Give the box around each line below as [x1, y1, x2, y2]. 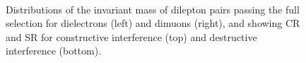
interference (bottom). [6, 43, 102, 58]
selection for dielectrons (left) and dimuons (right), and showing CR [6, 16, 300, 30]
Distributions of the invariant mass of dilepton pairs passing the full [6, 1, 300, 16]
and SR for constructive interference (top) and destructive [6, 29, 257, 44]
